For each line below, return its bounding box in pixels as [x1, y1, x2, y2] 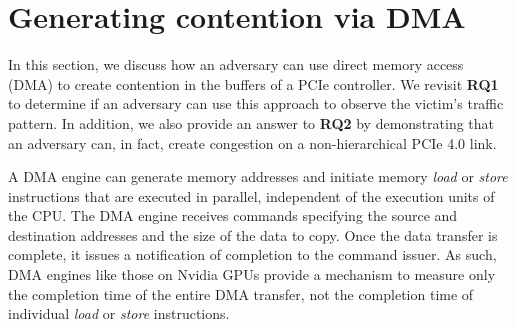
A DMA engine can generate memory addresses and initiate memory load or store [8, 166, 508, 187]
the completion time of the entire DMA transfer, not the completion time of [8, 283, 474, 304]
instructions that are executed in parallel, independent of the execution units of [8, 185, 495, 206]
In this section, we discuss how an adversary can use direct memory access [8, 54, 464, 75]
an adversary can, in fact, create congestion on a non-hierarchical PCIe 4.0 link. [8, 132, 497, 153]
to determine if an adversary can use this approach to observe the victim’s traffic [8, 93, 504, 114]
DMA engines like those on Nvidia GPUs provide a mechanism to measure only [8, 264, 496, 285]
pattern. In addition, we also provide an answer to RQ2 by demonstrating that [8, 112, 495, 133]
